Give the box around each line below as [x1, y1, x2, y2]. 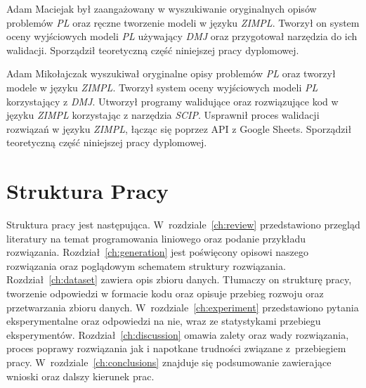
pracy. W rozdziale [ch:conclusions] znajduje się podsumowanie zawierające [6, 355, 332, 369]
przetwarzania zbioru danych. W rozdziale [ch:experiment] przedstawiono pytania [6, 299, 359, 314]
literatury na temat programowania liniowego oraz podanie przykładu [6, 231, 306, 245]
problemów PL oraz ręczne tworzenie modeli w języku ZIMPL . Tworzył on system [6, 15, 360, 30]
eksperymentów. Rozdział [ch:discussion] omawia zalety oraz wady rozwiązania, [6, 327, 349, 342]
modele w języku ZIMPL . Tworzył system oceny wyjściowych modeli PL [6, 79, 318, 94]
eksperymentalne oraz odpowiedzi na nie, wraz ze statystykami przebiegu [6, 313, 321, 328]
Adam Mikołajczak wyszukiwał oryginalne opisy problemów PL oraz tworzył [6, 66, 336, 81]
